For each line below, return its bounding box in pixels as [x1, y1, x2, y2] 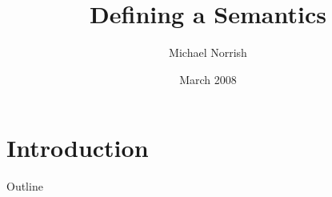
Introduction [6, 131, 149, 164]
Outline [6, 178, 43, 195]
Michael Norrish [169, 44, 247, 61]
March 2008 [179, 70, 237, 87]
